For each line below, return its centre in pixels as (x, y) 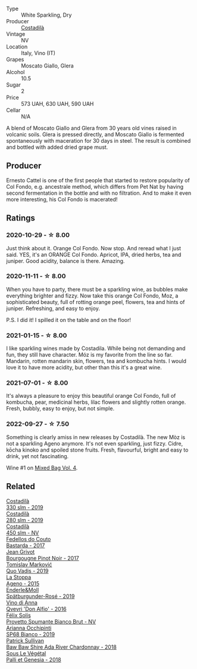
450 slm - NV (23, 533)
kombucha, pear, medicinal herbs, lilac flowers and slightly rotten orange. (96, 402)
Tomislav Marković (29, 564)
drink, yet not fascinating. (37, 456)
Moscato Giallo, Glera (48, 66)
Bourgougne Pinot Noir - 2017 (43, 558)
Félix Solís (18, 615)
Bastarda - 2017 (26, 545)
